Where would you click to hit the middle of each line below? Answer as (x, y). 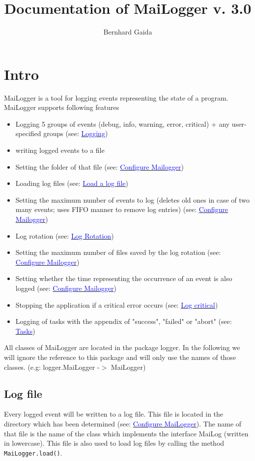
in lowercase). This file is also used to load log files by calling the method (114, 443)
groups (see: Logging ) (76, 133)
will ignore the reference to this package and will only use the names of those (120, 357)
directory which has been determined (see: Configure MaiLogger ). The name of (123, 423)
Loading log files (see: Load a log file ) (72, 183)
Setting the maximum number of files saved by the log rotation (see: (118, 252)
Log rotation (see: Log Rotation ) (65, 235)
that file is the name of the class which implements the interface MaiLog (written (126, 433)
